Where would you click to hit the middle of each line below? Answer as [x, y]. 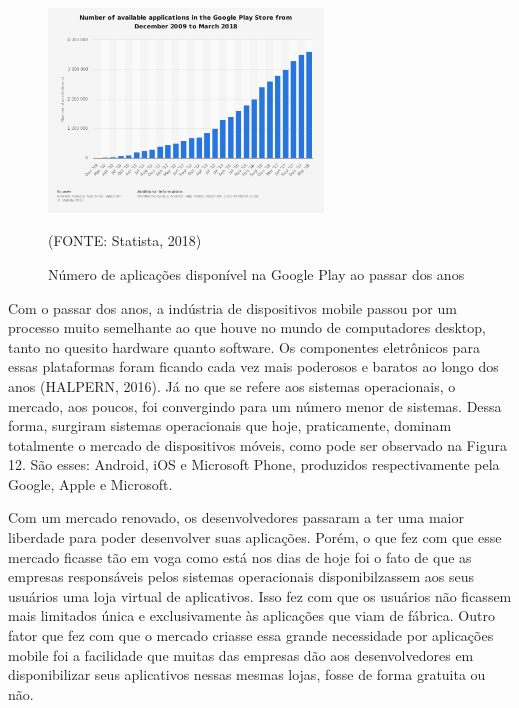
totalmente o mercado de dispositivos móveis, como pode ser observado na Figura [257, 444]
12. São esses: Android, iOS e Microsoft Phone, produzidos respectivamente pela [254, 464]
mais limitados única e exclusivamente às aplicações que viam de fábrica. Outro [251, 615]
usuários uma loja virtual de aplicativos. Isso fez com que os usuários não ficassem [260, 595]
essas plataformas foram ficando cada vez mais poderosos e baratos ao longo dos [253, 366]
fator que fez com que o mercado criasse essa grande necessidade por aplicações [251, 635]
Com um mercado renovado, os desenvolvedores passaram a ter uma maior [236, 517]
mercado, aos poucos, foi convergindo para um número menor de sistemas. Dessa [255, 405]
